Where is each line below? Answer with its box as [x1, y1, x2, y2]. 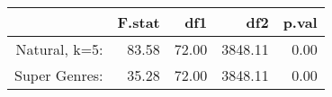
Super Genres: [14, 65, 103, 85]
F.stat [117, 12, 160, 32]
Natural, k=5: [15, 39, 103, 59]
